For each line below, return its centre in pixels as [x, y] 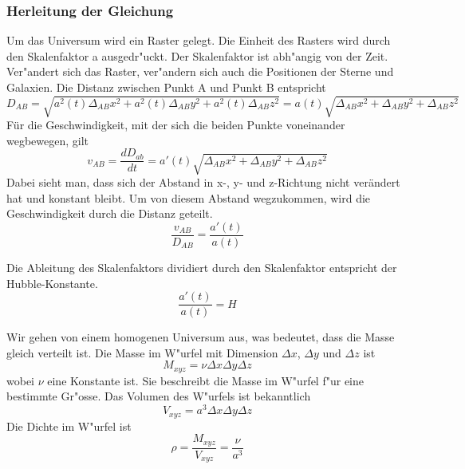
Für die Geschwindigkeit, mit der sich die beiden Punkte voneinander [176, 125]
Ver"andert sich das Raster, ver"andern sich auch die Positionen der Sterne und [200, 71]
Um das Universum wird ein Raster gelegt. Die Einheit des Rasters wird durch [199, 40]
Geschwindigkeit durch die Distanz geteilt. [110, 213]
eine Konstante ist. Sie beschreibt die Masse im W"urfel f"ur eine [205, 380]
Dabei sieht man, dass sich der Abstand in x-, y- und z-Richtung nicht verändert [203, 182]
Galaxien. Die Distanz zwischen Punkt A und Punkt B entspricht [166, 87]
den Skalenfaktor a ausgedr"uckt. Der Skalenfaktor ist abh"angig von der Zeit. [197, 55]
